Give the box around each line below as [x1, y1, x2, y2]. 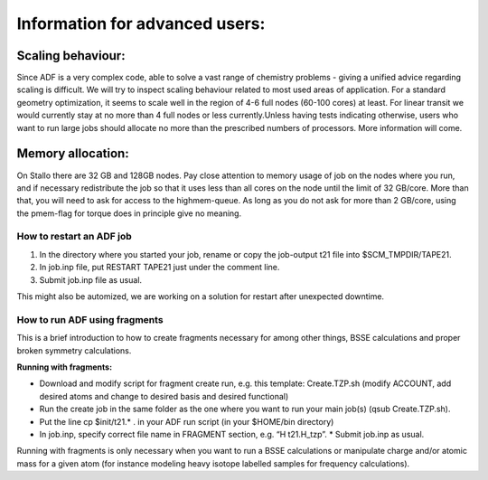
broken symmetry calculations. [16, 344, 132, 356]
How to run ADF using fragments [16, 313, 164, 325]
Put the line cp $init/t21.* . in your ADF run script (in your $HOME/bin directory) [39, 416, 334, 427]
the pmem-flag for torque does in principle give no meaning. [16, 208, 242, 219]
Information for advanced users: [16, 14, 266, 33]
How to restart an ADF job [16, 231, 132, 243]
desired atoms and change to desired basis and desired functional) [39, 391, 289, 401]
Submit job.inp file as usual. [39, 274, 143, 285]
